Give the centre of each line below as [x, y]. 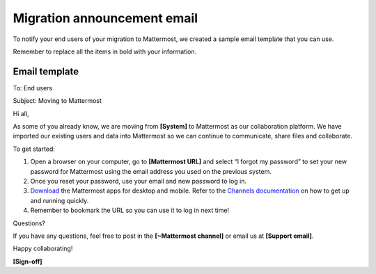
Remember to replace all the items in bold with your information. [105, 51]
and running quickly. [60, 200]
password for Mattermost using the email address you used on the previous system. [151, 171]
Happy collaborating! [43, 249]
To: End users [32, 88]
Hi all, [21, 113]
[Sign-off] [28, 261]
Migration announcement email [105, 18]
